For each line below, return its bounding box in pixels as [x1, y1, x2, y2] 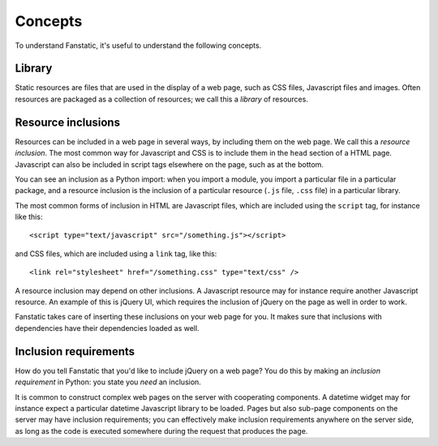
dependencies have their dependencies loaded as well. [15, 323, 200, 332]
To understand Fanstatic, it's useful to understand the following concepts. [15, 41, 262, 50]
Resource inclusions [15, 115, 121, 129]
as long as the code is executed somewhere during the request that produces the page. [15, 426, 308, 435]
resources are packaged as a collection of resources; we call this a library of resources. [15, 94, 308, 104]
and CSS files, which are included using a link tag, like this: [15, 248, 217, 259]
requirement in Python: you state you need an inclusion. [15, 377, 202, 387]
